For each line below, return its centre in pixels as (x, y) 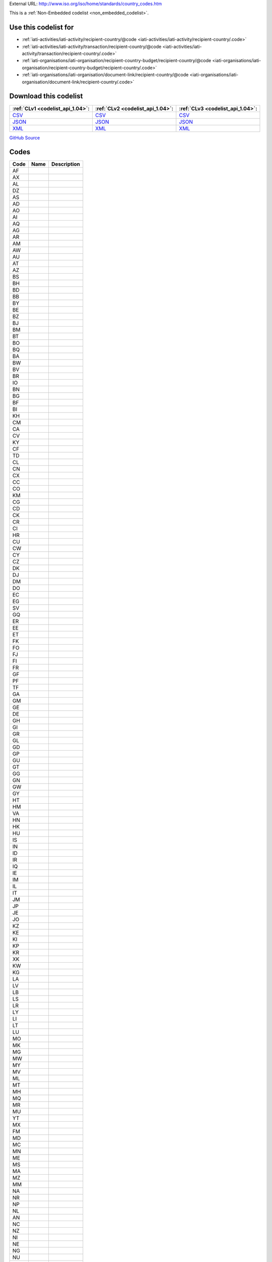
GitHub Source (25, 138)
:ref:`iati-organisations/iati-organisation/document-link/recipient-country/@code (105, 75)
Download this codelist (46, 96)
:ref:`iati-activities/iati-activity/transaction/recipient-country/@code (92, 46)
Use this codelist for (42, 28)
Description (65, 164)
